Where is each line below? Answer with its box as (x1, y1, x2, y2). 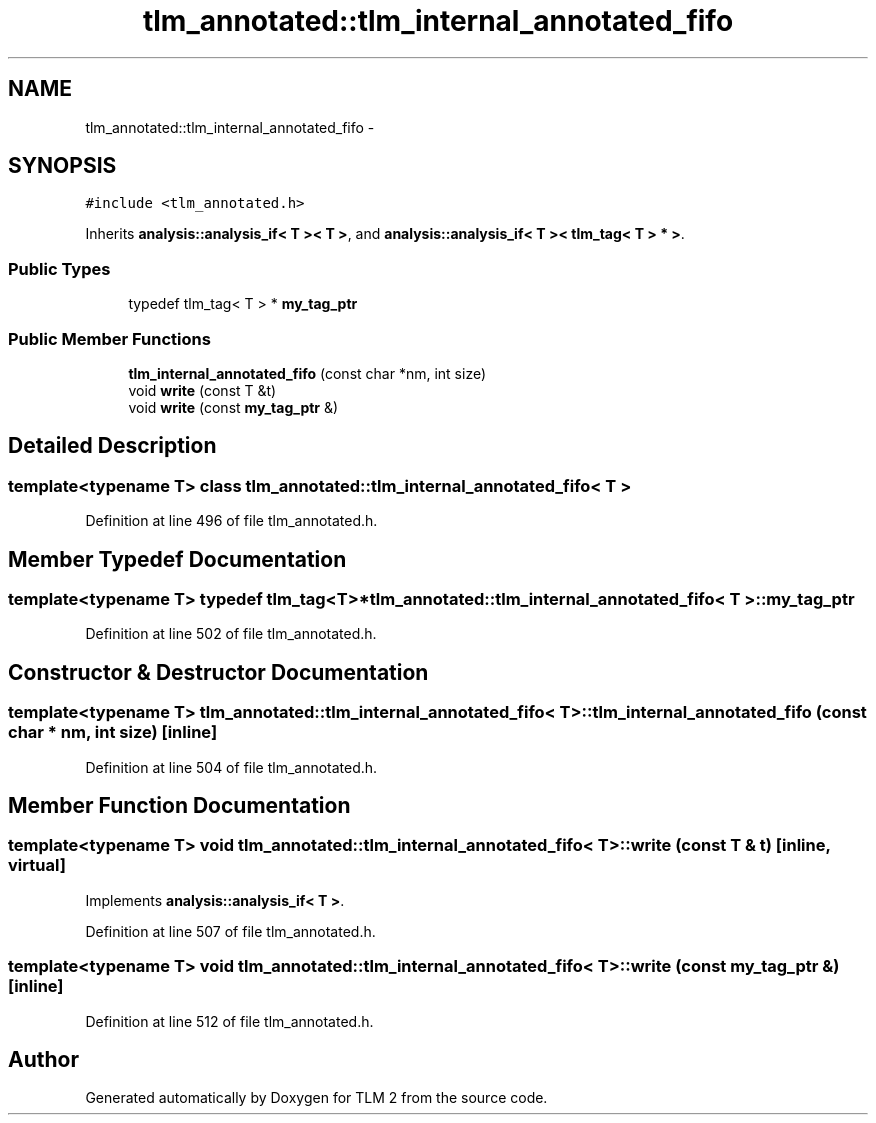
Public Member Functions (8, 328, 211, 349)
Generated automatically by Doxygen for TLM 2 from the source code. (85, 1089, 548, 1107)
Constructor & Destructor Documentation (8, 659, 429, 685)
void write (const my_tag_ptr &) (128, 398, 339, 416)
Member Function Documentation (8, 793, 351, 819)
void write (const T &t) (128, 381, 277, 399)
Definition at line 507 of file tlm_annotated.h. (85, 922, 376, 940)
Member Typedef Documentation (8, 546, 347, 572)
